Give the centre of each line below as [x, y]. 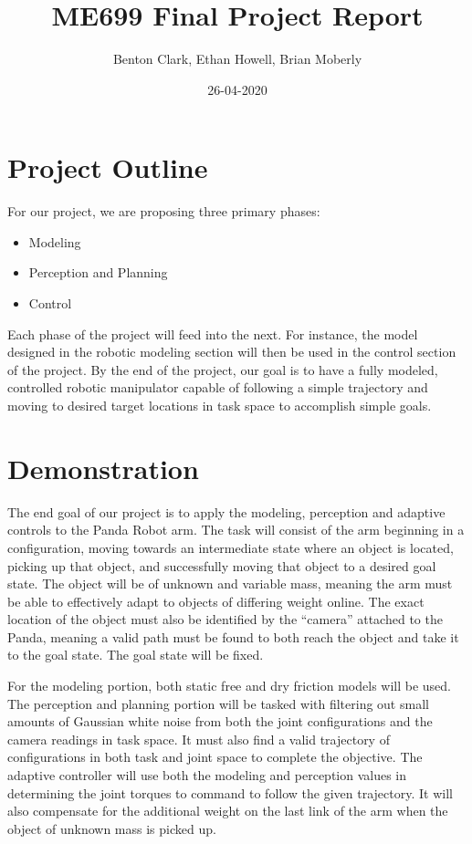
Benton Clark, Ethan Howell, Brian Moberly [237, 59]
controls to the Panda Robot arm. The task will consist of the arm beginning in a [236, 530]
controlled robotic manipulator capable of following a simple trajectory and [218, 387]
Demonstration [103, 468]
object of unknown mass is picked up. [112, 828]
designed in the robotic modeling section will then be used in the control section [232, 352]
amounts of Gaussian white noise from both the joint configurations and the [220, 721]
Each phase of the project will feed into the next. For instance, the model [213, 333]
